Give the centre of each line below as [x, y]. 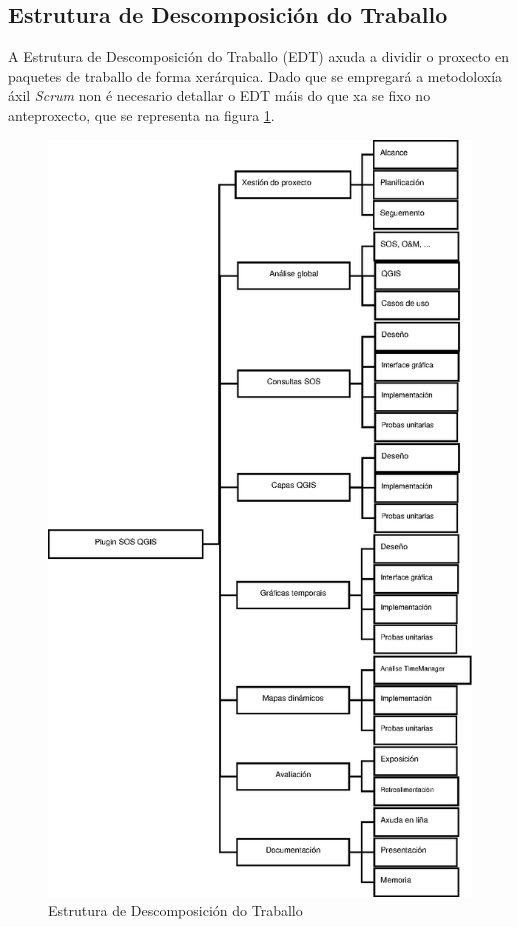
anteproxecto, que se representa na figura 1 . [141, 114]
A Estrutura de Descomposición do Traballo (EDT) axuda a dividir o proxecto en [258, 56]
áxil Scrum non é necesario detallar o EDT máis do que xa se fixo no [219, 95]
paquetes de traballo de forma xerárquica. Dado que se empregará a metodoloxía [255, 75]
